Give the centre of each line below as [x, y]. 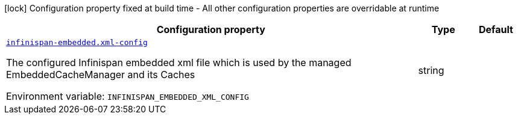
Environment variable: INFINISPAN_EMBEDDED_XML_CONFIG [128, 96]
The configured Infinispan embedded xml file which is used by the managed [179, 63]
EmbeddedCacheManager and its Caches [101, 75]
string [431, 70]
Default [496, 29]
